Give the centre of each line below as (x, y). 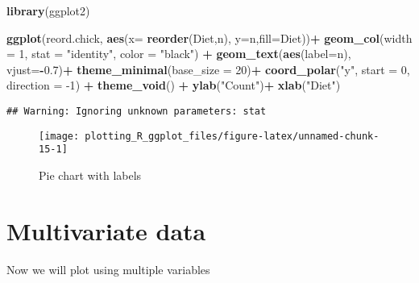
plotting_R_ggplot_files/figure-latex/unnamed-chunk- (232, 136)
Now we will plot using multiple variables (108, 269)
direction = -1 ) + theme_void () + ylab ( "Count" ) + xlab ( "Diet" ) (174, 85)
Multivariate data (106, 230)
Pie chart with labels (90, 175)
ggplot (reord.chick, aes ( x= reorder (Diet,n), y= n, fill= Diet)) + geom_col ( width (209, 37)
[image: (59, 136)
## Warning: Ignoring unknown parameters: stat (137, 111)
